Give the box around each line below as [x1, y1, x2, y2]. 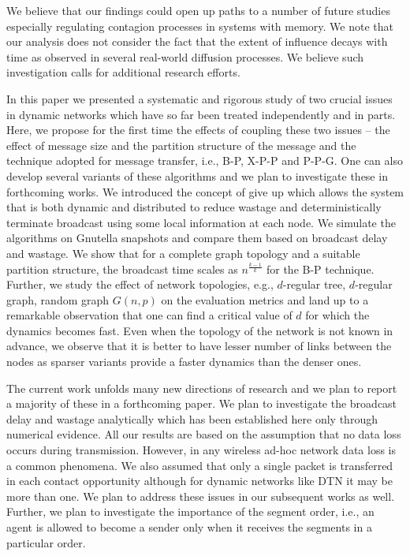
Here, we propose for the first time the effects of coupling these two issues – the [6, 121, 390, 138]
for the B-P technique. [266, 260, 375, 277]
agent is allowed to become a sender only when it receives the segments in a [6, 519, 372, 535]
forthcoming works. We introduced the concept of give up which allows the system [6, 183, 404, 200]
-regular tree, [282, 276, 346, 293]
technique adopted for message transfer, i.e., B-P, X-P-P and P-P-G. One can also [6, 152, 403, 169]
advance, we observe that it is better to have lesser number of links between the [6, 338, 392, 354]
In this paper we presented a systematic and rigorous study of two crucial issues [6, 90, 393, 106]
